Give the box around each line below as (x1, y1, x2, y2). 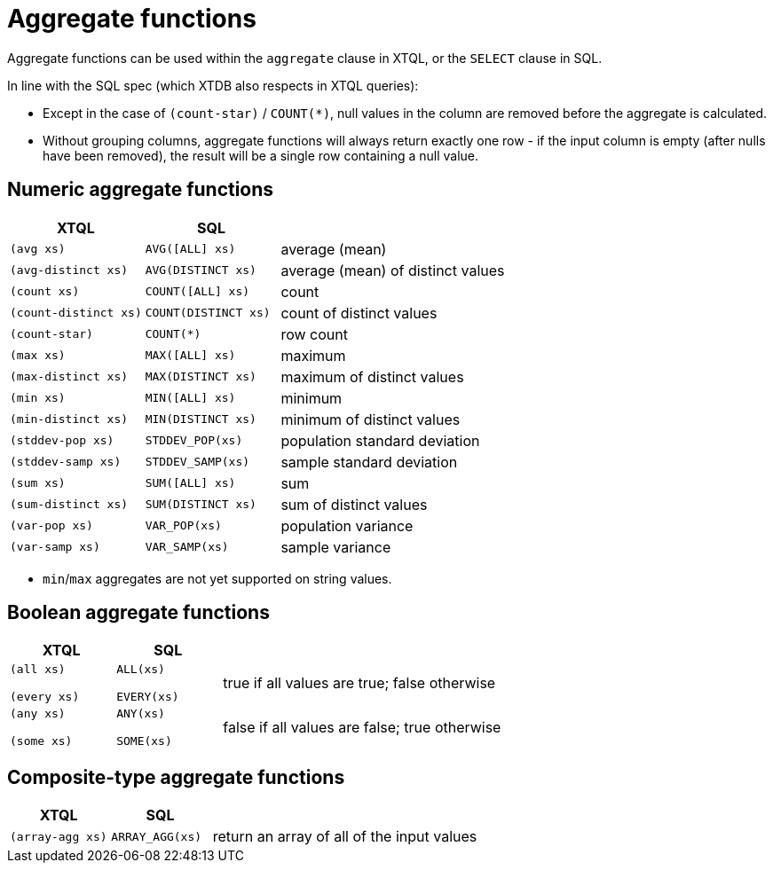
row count (280, 325, 348, 343)
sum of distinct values (280, 495, 428, 513)
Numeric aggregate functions (7, 178, 274, 201)
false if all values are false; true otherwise (223, 718, 501, 737)
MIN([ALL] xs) (145, 391, 236, 405)
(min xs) (10, 391, 66, 405)
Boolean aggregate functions (7, 601, 270, 624)
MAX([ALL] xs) (145, 349, 236, 363)
